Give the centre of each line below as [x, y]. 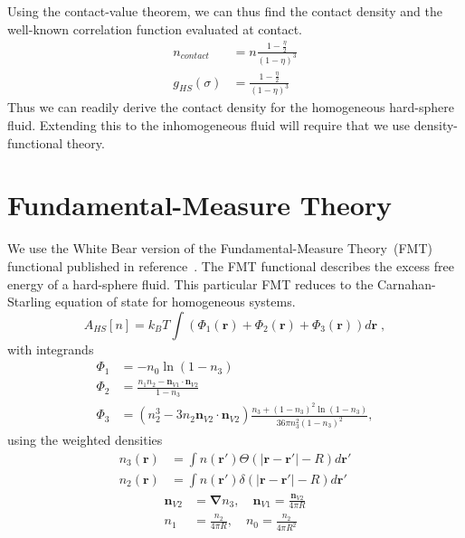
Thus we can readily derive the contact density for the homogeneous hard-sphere [231, 107]
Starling [29, 302]
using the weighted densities [85, 440]
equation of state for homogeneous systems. [175, 302]
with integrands [51, 349]
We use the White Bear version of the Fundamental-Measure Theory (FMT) [220, 248]
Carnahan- [407, 283]
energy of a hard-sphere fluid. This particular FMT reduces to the [190, 283]
